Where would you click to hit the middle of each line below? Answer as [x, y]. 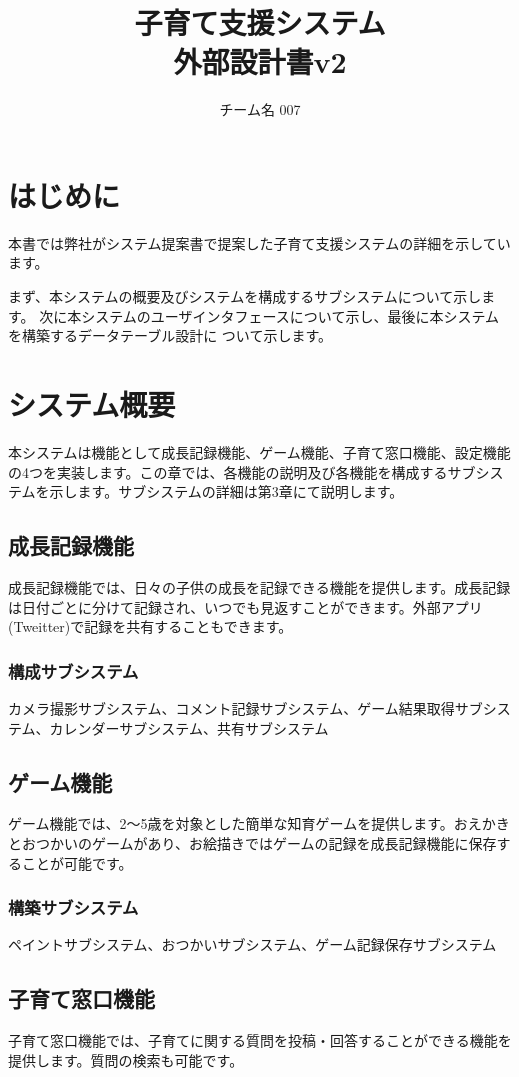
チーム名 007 [260, 109]
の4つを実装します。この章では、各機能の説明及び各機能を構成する [228, 471]
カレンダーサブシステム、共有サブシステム [189, 727]
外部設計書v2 [260, 61]
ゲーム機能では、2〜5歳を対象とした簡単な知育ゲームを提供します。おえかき [259, 823]
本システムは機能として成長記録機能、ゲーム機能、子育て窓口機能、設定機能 [259, 451]
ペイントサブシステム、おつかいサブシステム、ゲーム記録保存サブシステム [252, 944]
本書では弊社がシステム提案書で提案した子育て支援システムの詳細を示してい [259, 242]
